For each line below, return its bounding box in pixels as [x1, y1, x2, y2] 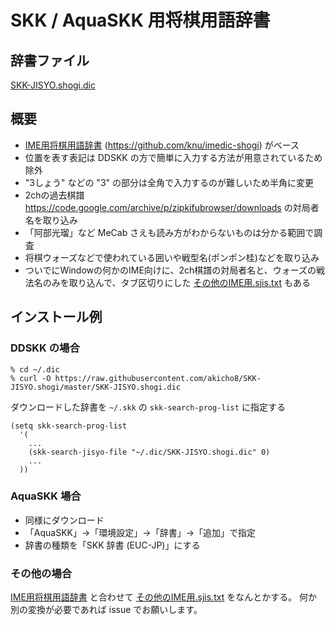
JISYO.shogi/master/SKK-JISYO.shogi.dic [10, 382, 182, 392]
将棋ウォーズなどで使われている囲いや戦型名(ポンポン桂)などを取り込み [24, 251, 320, 263]
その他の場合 [10, 566, 73, 580]
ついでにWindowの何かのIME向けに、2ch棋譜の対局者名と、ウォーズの [24, 264, 317, 276]
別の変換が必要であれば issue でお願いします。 [10, 604, 203, 616]
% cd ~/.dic [10, 364, 60, 375]
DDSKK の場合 [10, 341, 80, 355]
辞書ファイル [10, 52, 90, 69]
